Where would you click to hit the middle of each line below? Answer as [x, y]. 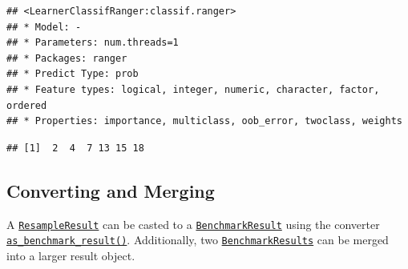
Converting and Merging [111, 190]
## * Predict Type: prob [73, 74]
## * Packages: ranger [67, 58]
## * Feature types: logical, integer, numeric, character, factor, [193, 89]
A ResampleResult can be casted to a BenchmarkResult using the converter [193, 224]
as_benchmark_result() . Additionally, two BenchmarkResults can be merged [198, 240]
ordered [27, 105]
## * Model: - [44, 27]
